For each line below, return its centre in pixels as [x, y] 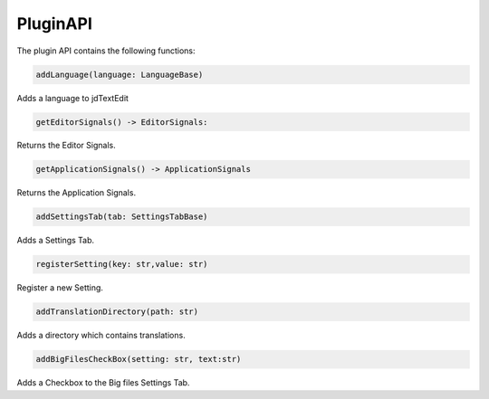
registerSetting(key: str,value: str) [122, 264]
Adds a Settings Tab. [56, 241]
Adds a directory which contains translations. [101, 336]
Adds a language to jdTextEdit [72, 98]
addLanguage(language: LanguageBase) [120, 74]
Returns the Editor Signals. [67, 146]
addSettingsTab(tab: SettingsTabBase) [122, 217]
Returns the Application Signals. [76, 193]
